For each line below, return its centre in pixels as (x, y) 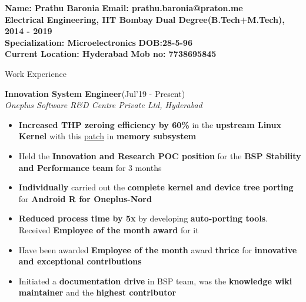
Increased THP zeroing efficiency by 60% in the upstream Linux (150, 124)
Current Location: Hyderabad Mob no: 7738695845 (111, 54)
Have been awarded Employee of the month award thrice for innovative (158, 249)
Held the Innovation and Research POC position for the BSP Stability (160, 155)
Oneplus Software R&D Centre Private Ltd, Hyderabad (104, 105)
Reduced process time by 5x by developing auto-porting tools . (143, 218)
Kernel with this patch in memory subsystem (107, 136)
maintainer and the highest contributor (97, 292)
